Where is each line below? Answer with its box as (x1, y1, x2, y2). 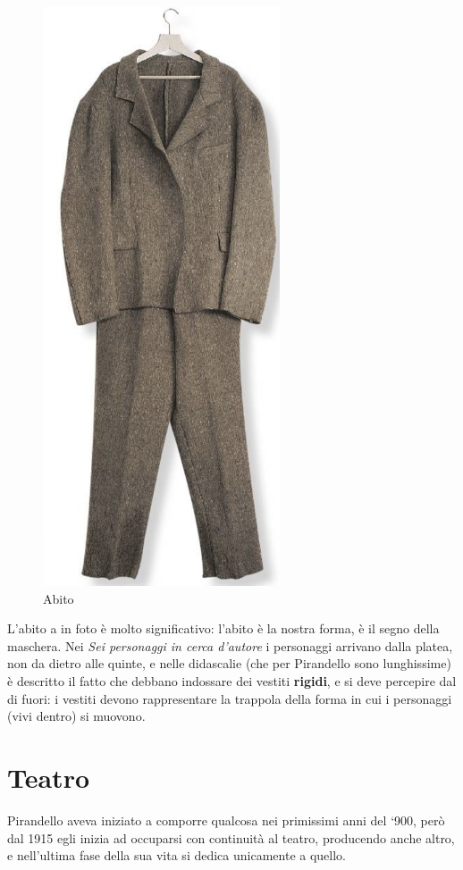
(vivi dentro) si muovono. (7, 707, 146, 725)
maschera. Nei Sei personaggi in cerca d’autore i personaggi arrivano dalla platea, (7, 636, 453, 655)
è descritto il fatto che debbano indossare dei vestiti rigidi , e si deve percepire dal (7, 672, 457, 690)
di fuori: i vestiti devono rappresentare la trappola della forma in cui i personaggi (7, 689, 452, 707)
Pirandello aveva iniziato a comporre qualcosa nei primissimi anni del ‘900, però (7, 810, 445, 829)
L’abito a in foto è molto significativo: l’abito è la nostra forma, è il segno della (7, 619, 440, 638)
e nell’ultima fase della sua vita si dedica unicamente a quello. (7, 846, 346, 865)
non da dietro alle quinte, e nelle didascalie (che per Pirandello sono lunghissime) (7, 654, 451, 673)
